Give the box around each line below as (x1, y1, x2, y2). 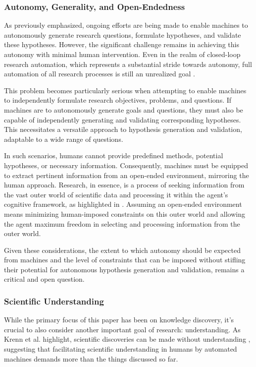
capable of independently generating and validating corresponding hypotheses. (4, 114, 241, 124)
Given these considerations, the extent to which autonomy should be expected (4, 245, 241, 255)
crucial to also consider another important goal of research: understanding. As (4, 324, 241, 334)
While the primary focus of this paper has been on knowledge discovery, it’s (4, 314, 234, 325)
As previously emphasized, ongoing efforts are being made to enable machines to (4, 20, 248, 30)
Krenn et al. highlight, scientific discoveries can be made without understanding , (4, 334, 251, 344)
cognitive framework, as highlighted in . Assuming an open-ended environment (4, 199, 242, 209)
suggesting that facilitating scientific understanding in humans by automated (4, 344, 237, 354)
